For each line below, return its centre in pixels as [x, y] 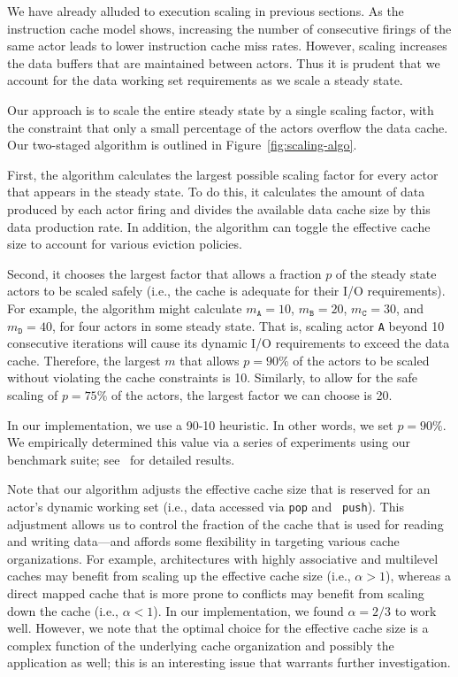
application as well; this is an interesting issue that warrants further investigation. [229, 662]
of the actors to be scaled [361, 360]
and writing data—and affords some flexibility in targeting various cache [203, 541]
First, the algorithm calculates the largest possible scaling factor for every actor [223, 174]
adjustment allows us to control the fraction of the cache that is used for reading [225, 523]
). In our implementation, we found [248, 610]
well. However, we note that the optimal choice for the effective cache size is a [218, 628]
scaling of [33, 394]
